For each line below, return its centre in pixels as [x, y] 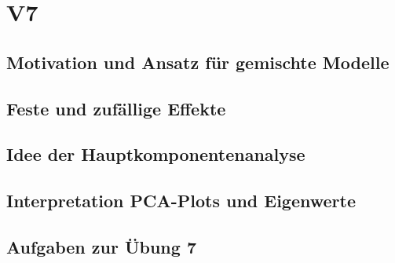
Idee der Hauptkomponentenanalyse [156, 154]
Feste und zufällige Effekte [116, 108]
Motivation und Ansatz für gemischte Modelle [198, 62]
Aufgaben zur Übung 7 [101, 246]
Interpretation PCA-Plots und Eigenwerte [181, 201]
